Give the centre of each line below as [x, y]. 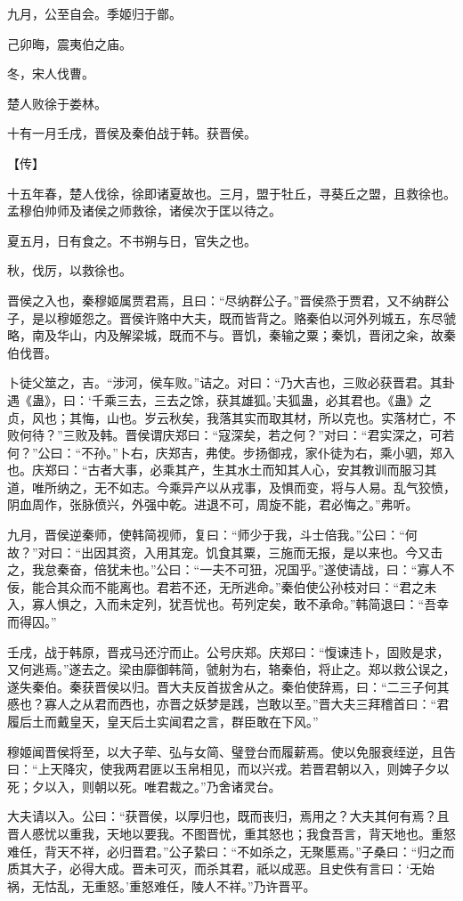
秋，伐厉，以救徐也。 [69, 270]
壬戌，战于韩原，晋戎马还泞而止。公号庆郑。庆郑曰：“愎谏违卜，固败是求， [228, 651]
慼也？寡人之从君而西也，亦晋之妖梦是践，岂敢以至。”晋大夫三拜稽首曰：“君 [228, 704]
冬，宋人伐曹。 [51, 73]
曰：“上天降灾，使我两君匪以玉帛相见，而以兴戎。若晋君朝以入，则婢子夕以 [228, 769]
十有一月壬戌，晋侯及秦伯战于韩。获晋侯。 [132, 133]
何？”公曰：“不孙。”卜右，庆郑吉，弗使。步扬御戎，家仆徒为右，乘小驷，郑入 [231, 452]
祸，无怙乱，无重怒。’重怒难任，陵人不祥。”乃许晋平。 [162, 885]
